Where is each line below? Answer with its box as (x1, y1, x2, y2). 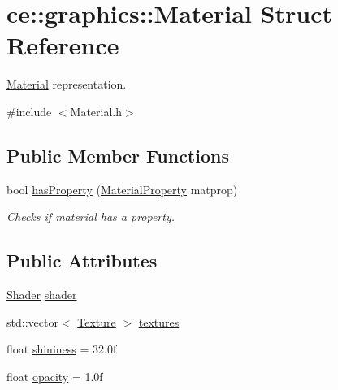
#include (6, 102, 52, 119)
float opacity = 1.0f (6, 367, 103, 384)
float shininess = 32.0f (6, 340, 117, 357)
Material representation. (6, 76, 127, 93)
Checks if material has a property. (6, 208, 175, 225)
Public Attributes (6, 248, 158, 273)
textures (138, 313, 180, 330)
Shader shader (6, 286, 77, 303)
